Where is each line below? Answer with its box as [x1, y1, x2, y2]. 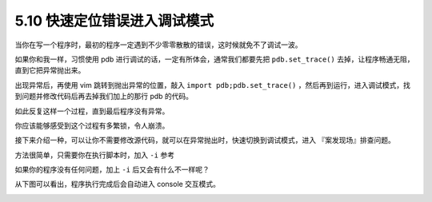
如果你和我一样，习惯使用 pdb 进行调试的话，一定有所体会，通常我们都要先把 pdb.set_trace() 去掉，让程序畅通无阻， [14, 54, 414, 64]
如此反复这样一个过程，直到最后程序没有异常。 [14, 106, 170, 116]
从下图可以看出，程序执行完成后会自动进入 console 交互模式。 [14, 180, 220, 189]
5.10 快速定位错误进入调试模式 [14, 12, 214, 30]
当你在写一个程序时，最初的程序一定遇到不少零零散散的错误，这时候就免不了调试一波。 [14, 40, 302, 50]
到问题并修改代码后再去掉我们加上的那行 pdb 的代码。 [14, 92, 194, 101]
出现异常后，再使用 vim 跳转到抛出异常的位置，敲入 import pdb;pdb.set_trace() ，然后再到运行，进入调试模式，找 [14, 80, 411, 89]
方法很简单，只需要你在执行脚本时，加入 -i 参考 [14, 150, 175, 160]
